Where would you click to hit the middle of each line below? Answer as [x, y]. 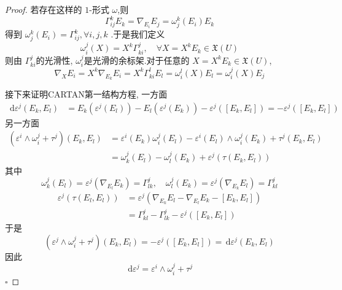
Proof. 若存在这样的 [44, 9]
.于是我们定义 [138, 34]
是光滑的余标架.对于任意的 [137, 60]
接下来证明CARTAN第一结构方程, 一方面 [86, 94]
